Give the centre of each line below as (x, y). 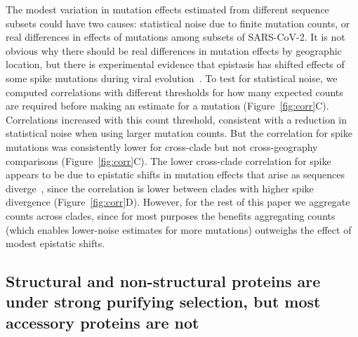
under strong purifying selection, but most (163, 302)
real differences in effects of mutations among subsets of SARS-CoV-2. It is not (175, 37)
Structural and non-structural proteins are (163, 281)
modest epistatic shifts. (55, 243)
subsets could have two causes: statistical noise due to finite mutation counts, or (178, 23)
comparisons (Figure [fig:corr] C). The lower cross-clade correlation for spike (168, 160)
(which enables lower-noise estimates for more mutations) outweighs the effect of (179, 229)
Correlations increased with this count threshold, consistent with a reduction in (177, 119)
